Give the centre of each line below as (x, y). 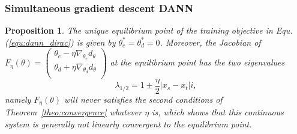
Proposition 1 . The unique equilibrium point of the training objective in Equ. (149, 30)
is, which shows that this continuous (218, 112)
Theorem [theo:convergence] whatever (73, 112)
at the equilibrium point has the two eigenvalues (197, 62)
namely (18, 99)
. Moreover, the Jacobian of (210, 42)
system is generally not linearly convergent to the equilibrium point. (128, 124)
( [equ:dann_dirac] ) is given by (60, 42)
